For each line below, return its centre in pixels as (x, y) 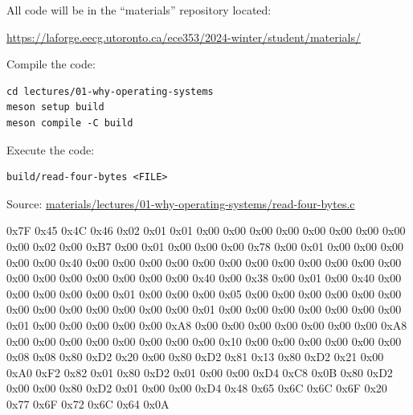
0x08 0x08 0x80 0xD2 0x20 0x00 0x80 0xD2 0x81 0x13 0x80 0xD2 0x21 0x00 (195, 357)
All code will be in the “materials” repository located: (139, 10)
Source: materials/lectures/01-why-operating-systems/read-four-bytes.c (181, 203)
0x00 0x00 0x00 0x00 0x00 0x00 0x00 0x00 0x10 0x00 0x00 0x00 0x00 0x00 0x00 (204, 341)
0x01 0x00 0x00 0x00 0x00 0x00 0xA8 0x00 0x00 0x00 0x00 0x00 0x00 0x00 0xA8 (207, 325)
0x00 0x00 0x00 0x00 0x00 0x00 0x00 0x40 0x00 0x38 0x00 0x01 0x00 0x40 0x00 (204, 278)
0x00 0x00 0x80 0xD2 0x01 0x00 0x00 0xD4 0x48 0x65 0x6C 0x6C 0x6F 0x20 (197, 388)
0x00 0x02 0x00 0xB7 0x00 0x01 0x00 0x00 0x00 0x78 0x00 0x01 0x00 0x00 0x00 (205, 246)
